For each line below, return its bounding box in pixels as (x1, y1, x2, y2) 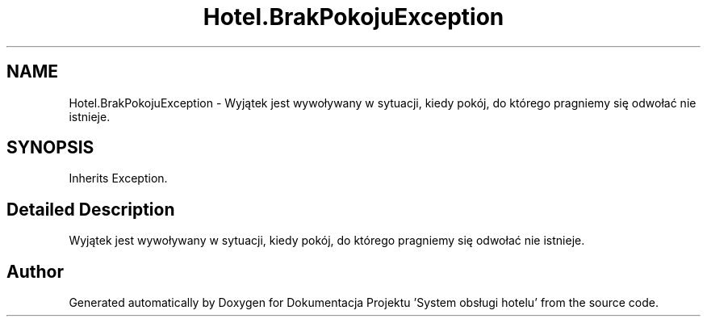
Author (6, 261, 64, 282)
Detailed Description (6, 199, 175, 220)
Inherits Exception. (69, 171, 168, 186)
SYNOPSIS (6, 137, 94, 158)
